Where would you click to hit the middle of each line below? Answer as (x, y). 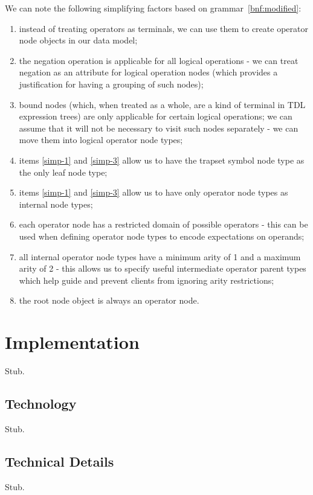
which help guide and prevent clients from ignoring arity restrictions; (147, 280)
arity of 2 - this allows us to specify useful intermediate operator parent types (163, 268)
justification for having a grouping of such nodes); (111, 84)
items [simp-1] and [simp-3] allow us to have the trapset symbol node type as (162, 160)
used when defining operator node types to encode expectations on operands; (162, 236)
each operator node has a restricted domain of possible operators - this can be (163, 224)
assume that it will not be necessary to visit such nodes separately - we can (159, 128)
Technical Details (60, 461)
